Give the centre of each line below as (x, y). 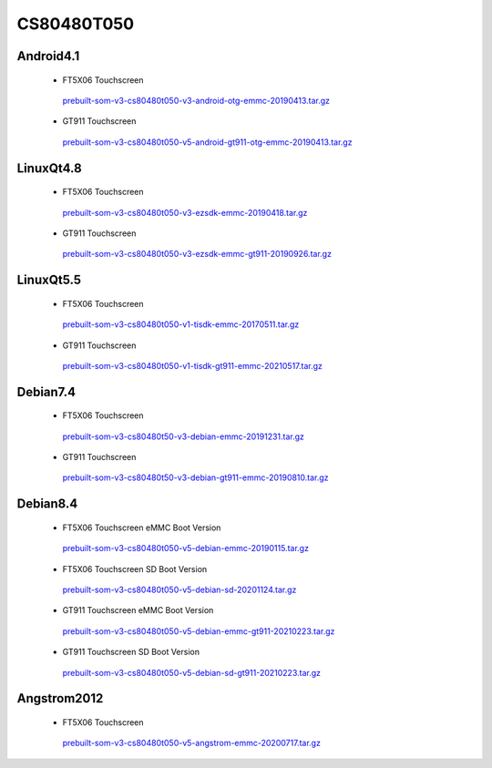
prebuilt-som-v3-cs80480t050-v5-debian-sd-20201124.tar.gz (179, 590)
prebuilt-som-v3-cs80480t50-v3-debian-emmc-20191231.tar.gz (184, 436)
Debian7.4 (46, 392)
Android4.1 (48, 56)
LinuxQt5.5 (49, 280)
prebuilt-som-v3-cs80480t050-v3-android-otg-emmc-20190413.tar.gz (196, 100)
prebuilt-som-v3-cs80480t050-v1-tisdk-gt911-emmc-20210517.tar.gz (193, 365)
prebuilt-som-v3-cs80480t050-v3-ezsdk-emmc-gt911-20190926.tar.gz (197, 254)
